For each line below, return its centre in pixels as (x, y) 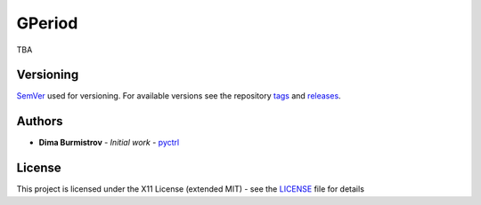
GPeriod (47, 23)
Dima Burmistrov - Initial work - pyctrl (109, 143)
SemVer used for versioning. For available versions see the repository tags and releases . (179, 96)
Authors (40, 121)
